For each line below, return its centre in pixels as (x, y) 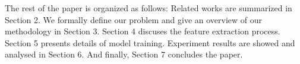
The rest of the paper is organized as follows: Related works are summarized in (149, 8)
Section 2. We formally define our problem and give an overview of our (134, 19)
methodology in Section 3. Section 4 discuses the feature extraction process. (143, 31)
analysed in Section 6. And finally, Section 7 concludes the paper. (124, 54)
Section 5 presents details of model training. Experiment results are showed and (150, 42)
